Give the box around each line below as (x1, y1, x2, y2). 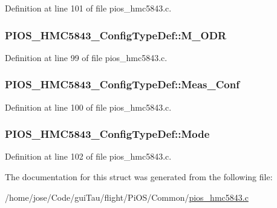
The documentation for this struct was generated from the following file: (5, 171, 273, 183)
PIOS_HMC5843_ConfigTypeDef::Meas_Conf (5, 77, 240, 92)
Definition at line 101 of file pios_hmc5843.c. (5, 2, 172, 14)
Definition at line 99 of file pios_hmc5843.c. (5, 51, 168, 63)
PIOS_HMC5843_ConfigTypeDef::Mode (5, 126, 210, 141)
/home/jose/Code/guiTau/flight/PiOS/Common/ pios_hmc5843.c (5, 190, 249, 203)
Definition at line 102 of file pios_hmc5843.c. (5, 150, 172, 163)
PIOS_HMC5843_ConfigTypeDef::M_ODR (5, 27, 227, 42)
